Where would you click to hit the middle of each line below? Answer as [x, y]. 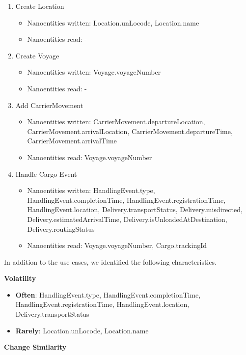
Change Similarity [35, 347]
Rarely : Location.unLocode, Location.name [82, 330]
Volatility [20, 278]
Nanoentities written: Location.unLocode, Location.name [113, 22]
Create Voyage [37, 55]
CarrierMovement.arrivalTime [72, 141]
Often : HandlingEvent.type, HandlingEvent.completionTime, [108, 294]
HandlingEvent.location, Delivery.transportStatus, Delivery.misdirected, [135, 209]
